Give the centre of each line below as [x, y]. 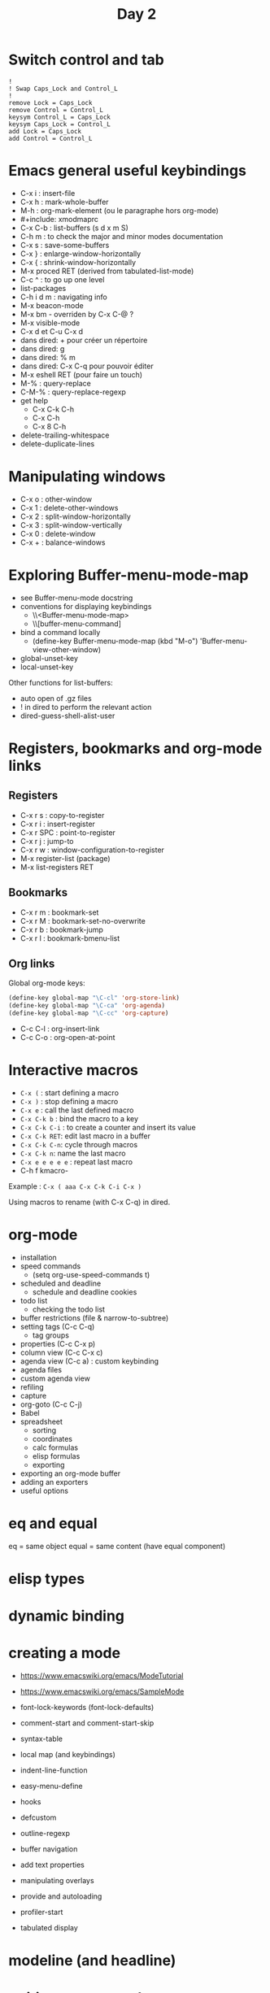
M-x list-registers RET [57, 867]
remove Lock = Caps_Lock [50, 102]
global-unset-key [49, 658]
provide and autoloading [61, 1896]
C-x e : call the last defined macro [77, 1110]
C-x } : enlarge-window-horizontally [81, 254]
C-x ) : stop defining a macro [69, 1101]
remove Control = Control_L [56, 110]
